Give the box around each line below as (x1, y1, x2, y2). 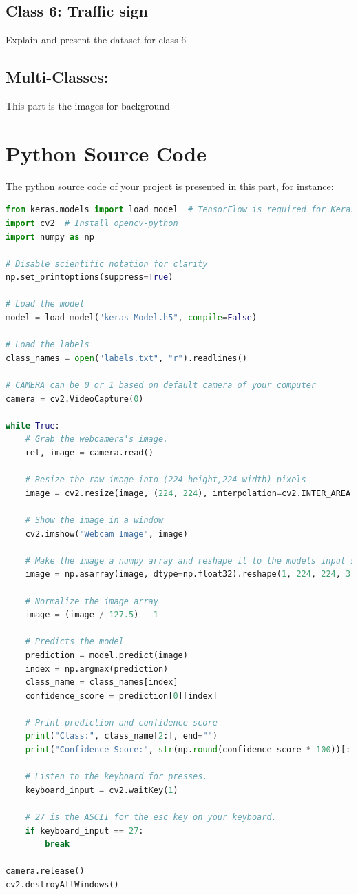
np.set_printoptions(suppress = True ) (6, 272, 173, 282)
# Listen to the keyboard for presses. (25, 772, 208, 782)
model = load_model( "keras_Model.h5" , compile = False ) (6, 313, 257, 323)
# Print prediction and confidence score (25, 717, 218, 728)
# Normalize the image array (25, 596, 158, 606)
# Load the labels (6, 340, 89, 350)
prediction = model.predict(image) (25, 650, 188, 660)
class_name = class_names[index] (25, 677, 178, 688)
